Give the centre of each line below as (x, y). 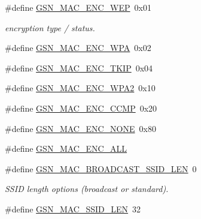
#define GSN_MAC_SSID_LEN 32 (73, 208)
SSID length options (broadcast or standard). (87, 189)
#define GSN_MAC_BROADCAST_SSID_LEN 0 (101, 168)
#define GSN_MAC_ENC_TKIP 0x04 (79, 67)
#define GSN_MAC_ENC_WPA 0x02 (78, 48)
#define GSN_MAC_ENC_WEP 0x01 (78, 7)
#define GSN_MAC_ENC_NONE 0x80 (80, 128)
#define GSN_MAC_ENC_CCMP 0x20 (81, 108)
